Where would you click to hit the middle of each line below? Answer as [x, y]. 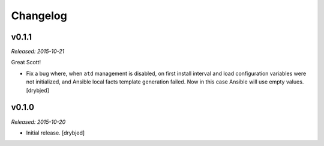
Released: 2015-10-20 [38, 122]
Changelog [39, 16]
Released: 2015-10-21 [38, 52]
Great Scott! [26, 62]
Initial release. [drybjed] [55, 133]
